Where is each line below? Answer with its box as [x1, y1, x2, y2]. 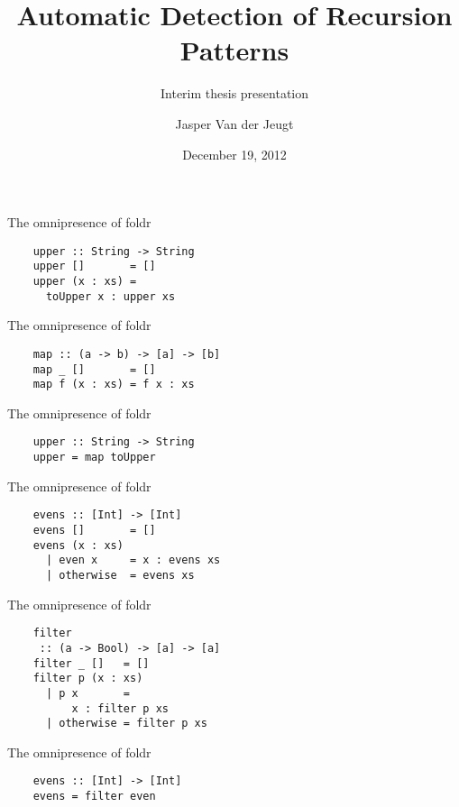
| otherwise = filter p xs [45, 717, 207, 730]
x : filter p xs [71, 702, 169, 715]
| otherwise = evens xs [45, 569, 195, 582]
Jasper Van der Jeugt [175, 114, 294, 133]
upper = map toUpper [32, 451, 156, 464]
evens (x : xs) [32, 538, 124, 552]
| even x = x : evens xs [45, 554, 221, 567]
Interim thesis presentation [160, 84, 309, 103]
